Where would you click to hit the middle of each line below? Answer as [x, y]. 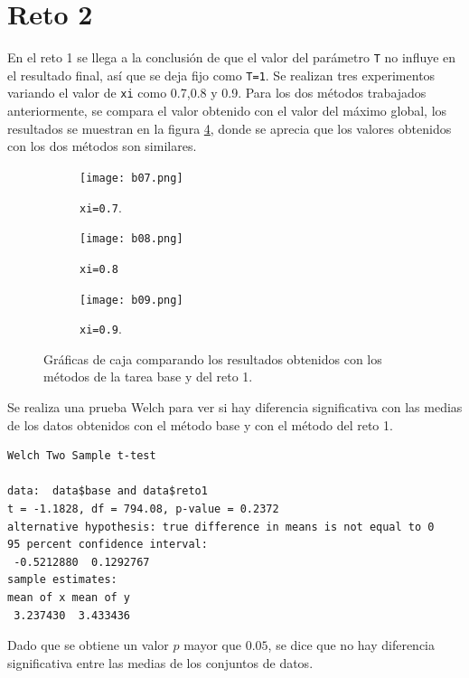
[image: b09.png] [131, 300]
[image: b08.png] [131, 239]
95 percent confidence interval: [108, 545]
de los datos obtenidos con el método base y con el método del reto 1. [200, 424]
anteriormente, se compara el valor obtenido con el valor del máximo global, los [227, 111]
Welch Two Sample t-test [82, 456]
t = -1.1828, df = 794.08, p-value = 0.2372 [143, 508]
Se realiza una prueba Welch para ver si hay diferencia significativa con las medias [235, 407]
